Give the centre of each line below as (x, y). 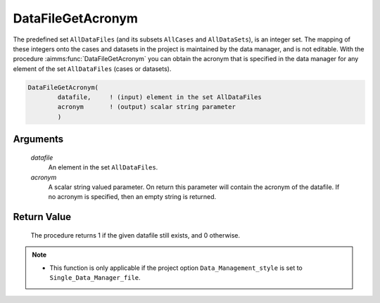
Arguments (38, 140)
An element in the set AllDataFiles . (103, 167)
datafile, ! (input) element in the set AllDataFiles (159, 97)
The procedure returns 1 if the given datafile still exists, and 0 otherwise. (135, 235)
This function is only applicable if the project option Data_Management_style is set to (176, 268)
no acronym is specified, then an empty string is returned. (132, 197)
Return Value (42, 217)
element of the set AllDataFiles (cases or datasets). (92, 69)
